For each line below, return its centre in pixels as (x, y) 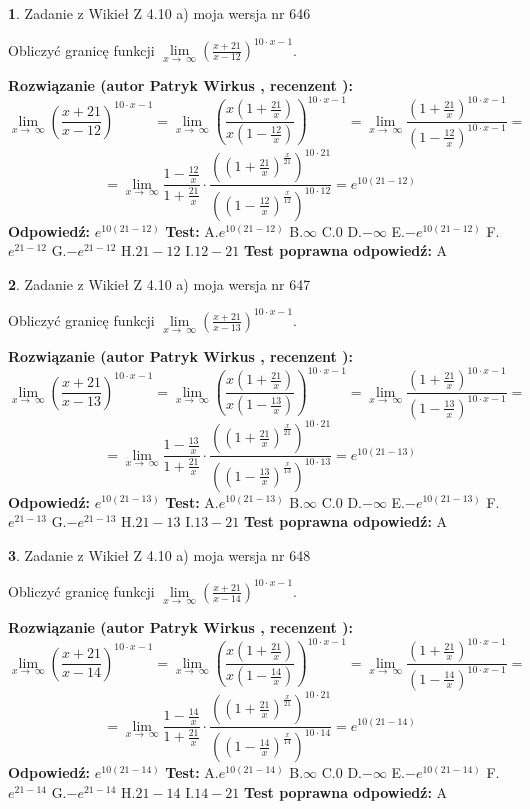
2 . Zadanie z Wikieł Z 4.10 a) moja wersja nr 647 (159, 283)
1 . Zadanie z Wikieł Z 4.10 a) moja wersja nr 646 (159, 13)
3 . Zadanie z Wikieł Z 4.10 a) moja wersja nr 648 (159, 554)
